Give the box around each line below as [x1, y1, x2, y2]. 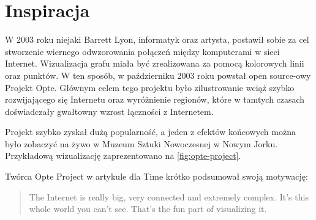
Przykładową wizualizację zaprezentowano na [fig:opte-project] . [5, 149, 241, 162]
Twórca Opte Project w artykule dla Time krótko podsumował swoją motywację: [5, 170, 308, 183]
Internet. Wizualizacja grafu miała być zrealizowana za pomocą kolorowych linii [5, 57, 304, 70]
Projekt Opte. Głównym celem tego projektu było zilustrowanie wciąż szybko [5, 81, 295, 94]
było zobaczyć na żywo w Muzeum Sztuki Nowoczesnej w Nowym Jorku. [5, 137, 278, 150]
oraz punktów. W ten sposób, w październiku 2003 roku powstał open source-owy [5, 68, 311, 81]
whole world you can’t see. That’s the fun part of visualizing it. [29, 202, 267, 215]
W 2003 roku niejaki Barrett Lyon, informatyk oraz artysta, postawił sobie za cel [5, 33, 309, 46]
